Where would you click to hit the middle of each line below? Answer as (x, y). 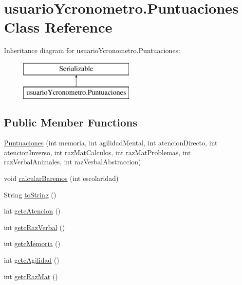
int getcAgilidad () (32, 260)
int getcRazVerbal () (35, 227)
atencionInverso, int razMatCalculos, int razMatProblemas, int (97, 152)
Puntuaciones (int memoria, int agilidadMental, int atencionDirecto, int (111, 143)
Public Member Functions (71, 122)
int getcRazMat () (31, 276)
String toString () (30, 194)
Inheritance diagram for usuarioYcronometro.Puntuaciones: (92, 50)
